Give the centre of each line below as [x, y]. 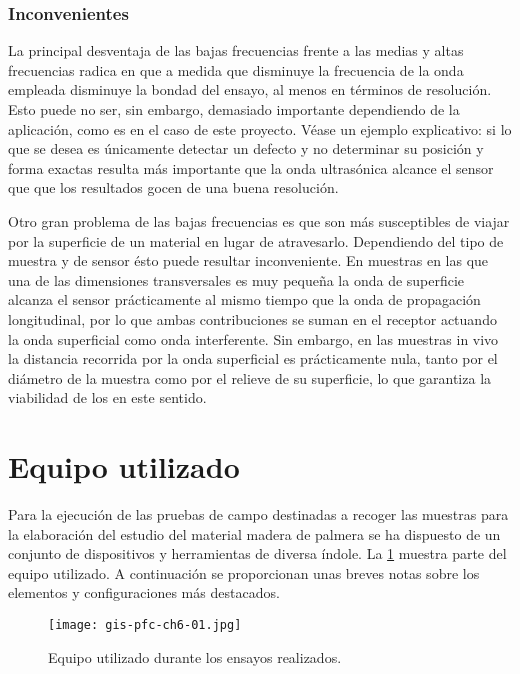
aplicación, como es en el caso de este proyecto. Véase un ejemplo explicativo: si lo [260, 128]
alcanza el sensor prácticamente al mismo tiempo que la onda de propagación [244, 299]
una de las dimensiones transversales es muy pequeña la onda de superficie [236, 279]
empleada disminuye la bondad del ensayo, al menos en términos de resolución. [250, 89]
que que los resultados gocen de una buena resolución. [173, 187]
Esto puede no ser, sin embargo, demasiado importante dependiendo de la [234, 109]
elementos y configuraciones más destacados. [144, 592]
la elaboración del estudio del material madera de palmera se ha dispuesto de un [254, 533]
